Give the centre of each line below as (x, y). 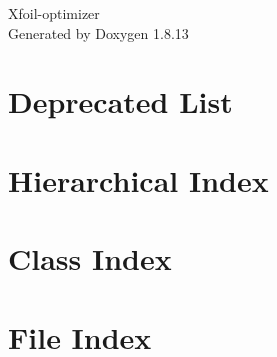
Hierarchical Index (138, 179)
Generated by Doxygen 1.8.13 (98, 32)
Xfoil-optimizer (54, 13)
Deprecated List (120, 101)
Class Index (90, 258)
